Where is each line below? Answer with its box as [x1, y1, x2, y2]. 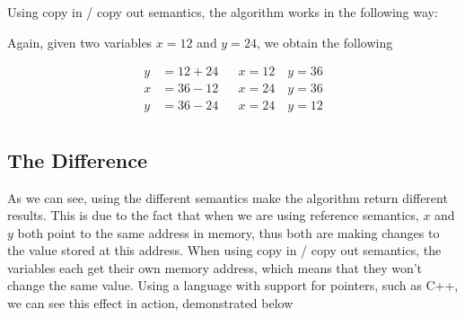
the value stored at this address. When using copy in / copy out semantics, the [7, 241, 442, 260]
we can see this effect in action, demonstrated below [7, 294, 294, 313]
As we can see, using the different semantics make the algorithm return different [7, 188, 448, 207]
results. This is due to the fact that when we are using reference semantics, [7, 206, 419, 225]
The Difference [7, 146, 147, 173]
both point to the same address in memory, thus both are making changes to [17, 223, 440, 242]
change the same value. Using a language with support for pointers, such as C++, [7, 276, 459, 295]
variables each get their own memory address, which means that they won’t [7, 258, 423, 277]
